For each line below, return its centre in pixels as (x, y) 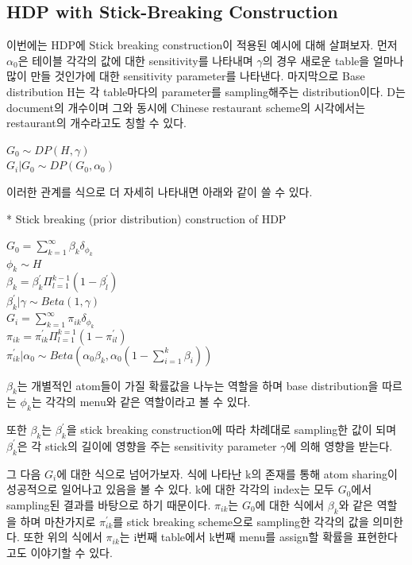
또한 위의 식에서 (63, 537)
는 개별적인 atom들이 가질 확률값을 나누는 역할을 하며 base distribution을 (198, 385)
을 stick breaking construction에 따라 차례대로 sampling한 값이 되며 (231, 430)
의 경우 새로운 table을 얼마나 (333, 60)
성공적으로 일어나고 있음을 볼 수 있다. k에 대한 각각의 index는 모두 (170, 489)
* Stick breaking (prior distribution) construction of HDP (146, 218)
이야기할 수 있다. (71, 552)
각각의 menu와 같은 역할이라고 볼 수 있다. (148, 402)
